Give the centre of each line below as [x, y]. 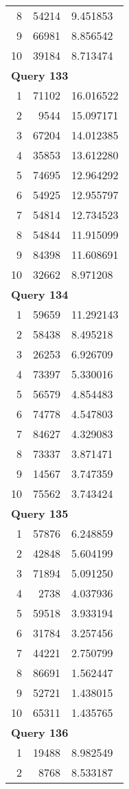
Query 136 [40, 732]
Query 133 [40, 75]
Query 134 [40, 294]
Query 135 [40, 513]
